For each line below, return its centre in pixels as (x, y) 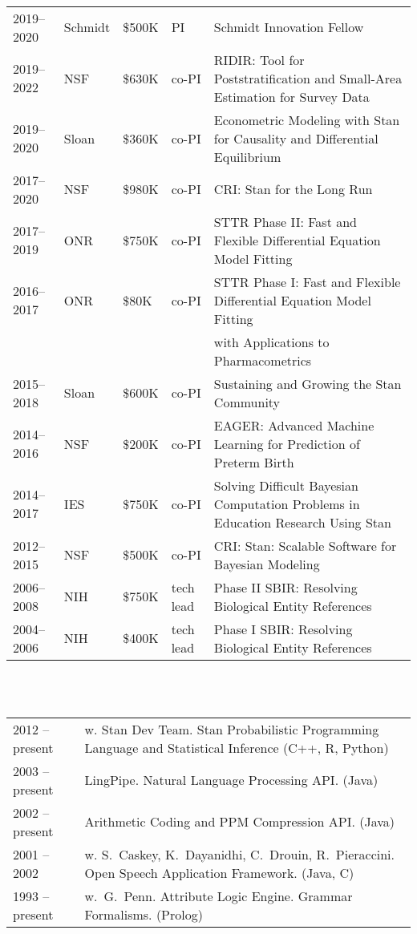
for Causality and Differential (296, 138)
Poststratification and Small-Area (308, 78)
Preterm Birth (254, 462)
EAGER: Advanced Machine (294, 425)
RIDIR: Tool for (259, 59)
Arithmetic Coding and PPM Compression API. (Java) (240, 822)
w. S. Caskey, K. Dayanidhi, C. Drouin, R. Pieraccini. (240, 854)
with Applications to (271, 342)
